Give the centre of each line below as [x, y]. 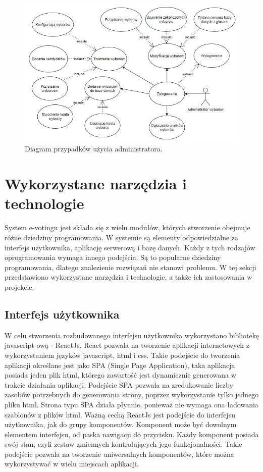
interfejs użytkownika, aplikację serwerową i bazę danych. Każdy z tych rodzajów [130, 247]
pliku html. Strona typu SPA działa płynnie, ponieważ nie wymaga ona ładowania [131, 404]
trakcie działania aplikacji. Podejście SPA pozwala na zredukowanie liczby [119, 384]
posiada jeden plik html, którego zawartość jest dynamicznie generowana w [120, 375]
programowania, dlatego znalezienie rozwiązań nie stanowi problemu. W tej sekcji [130, 267]
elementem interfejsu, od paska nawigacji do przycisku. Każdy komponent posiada [132, 434]
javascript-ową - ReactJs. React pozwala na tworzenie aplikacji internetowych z [127, 345]
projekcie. [19, 286]
